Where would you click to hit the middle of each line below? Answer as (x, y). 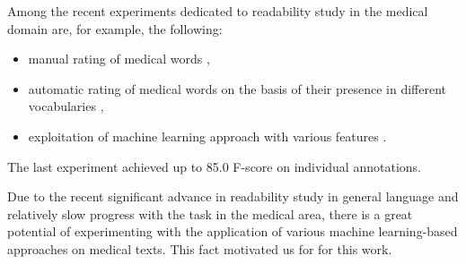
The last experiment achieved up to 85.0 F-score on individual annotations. (214, 166)
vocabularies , (66, 106)
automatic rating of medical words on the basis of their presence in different (237, 88)
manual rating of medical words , (119, 59)
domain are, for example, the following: (115, 28)
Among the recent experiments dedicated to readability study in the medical (218, 11)
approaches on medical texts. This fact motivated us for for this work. (200, 248)
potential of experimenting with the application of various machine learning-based (233, 231)
